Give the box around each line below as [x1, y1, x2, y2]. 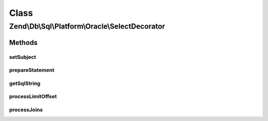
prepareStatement [9, 67, 55, 74]
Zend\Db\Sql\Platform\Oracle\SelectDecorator [9, 22, 165, 31]
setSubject [9, 54, 36, 60]
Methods [9, 38, 38, 47]
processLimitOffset [9, 93, 57, 100]
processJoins [9, 106, 43, 113]
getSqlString [9, 80, 41, 87]
